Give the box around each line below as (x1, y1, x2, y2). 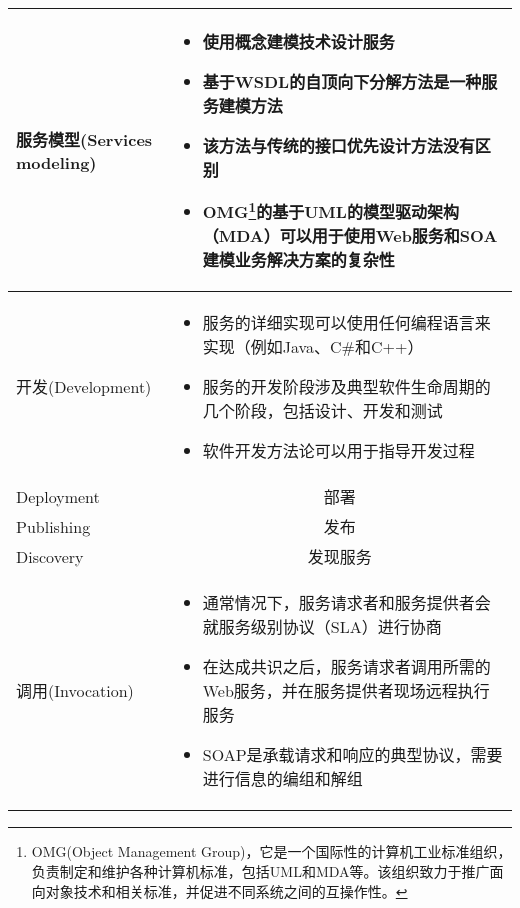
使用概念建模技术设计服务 (202, 30, 395, 53)
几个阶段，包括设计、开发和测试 (202, 399, 443, 423)
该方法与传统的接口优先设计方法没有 (202, 134, 475, 157)
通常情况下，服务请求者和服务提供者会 (202, 591, 491, 615)
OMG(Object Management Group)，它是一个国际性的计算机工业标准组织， (31, 841, 512, 862)
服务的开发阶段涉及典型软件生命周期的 (202, 375, 491, 399)
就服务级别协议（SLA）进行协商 (202, 615, 442, 639)
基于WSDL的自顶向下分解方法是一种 (202, 70, 482, 93)
